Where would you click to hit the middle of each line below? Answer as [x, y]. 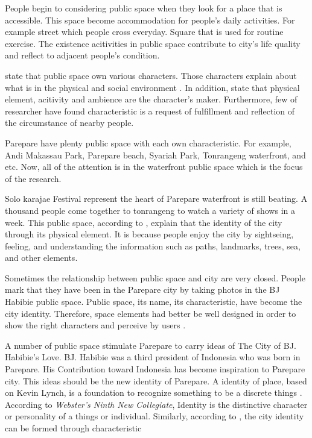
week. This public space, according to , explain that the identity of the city [144, 222]
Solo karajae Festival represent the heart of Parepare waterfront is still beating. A [156, 199]
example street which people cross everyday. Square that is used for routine [144, 32]
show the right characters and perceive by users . [95, 325]
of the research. [33, 178]
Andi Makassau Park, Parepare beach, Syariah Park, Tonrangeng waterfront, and [155, 155]
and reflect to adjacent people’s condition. [82, 55]
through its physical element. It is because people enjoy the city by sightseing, [149, 234]
